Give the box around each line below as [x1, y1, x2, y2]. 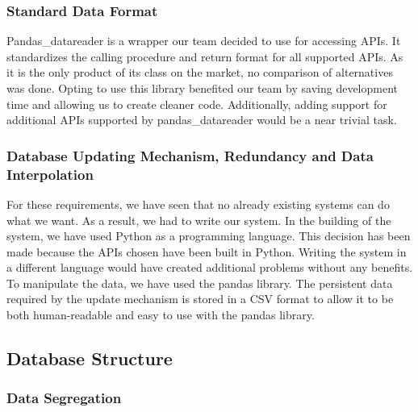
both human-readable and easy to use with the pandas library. [6, 306, 315, 323]
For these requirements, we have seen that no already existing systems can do [6, 195, 390, 212]
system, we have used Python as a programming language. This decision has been [6, 227, 411, 244]
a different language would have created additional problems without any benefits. [6, 259, 413, 276]
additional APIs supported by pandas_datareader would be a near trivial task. [6, 111, 397, 128]
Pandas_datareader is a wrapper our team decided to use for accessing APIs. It [6, 32, 401, 49]
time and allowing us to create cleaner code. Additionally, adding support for [6, 95, 387, 112]
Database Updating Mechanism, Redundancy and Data [6, 145, 374, 165]
